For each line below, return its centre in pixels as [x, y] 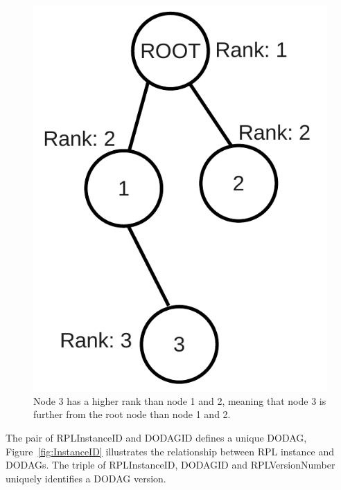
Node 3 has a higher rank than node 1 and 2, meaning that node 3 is [180, 400]
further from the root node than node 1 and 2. [132, 414]
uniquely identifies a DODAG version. [86, 478]
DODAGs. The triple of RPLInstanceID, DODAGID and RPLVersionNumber [170, 465]
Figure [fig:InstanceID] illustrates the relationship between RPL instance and [170, 451]
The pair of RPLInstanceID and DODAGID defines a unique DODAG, [156, 438]
